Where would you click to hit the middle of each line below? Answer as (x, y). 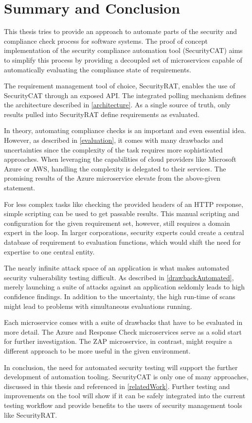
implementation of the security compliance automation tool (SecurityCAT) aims (123, 50)
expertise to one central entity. (49, 251)
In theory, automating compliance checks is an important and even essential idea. (125, 130)
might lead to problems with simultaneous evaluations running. (98, 306)
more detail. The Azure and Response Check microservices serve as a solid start (123, 331)
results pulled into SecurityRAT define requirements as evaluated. (102, 114)
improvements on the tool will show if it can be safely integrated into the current (125, 396)
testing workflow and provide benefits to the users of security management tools (123, 405)
